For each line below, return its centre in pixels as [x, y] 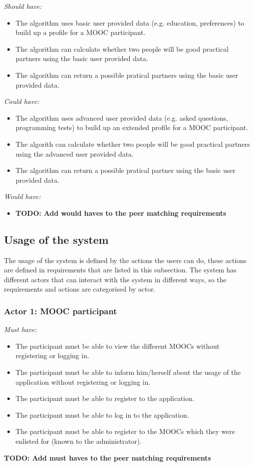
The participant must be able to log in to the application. [102, 415]
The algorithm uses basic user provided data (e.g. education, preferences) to [130, 22]
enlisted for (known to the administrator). [79, 441]
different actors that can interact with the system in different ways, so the [115, 279]
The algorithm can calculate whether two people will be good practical [122, 49]
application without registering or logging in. [83, 382]
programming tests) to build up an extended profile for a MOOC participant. [132, 127]
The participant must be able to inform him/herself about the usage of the [128, 372]
